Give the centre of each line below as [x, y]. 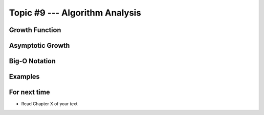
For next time [30, 92]
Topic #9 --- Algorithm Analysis [75, 13]
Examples [24, 77]
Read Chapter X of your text [49, 104]
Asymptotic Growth [40, 46]
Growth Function [35, 30]
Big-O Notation [33, 61]
